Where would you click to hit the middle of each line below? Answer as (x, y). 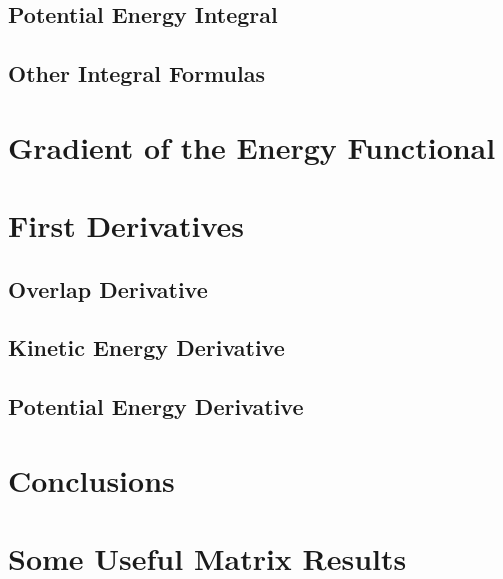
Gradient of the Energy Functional (252, 146)
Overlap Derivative (108, 288)
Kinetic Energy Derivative (146, 347)
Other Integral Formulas (136, 73)
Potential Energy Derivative (156, 406)
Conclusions (91, 479)
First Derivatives (126, 225)
